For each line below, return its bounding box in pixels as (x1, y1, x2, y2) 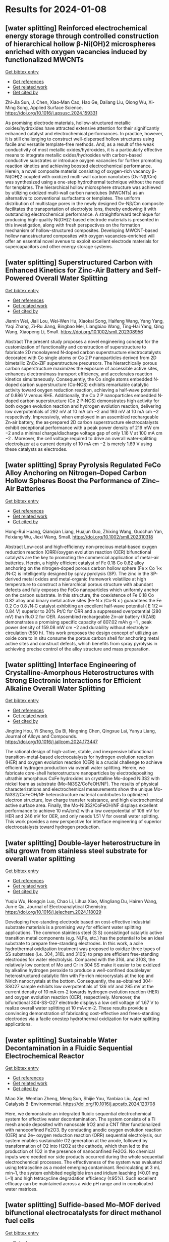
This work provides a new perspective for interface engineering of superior (5, 819, 161, 825)
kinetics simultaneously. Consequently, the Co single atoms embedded (5, 376, 153, 382)
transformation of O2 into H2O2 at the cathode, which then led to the (5, 1143, 149, 1149)
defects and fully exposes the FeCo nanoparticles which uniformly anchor (5, 587, 159, 593)
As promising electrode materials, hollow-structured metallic (5, 120, 131, 126)
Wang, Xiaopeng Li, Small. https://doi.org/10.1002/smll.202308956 (5, 328, 143, 335)
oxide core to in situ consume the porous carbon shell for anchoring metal (5, 635, 159, 641)
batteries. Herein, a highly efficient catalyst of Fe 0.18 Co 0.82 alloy (5, 560, 144, 566)
